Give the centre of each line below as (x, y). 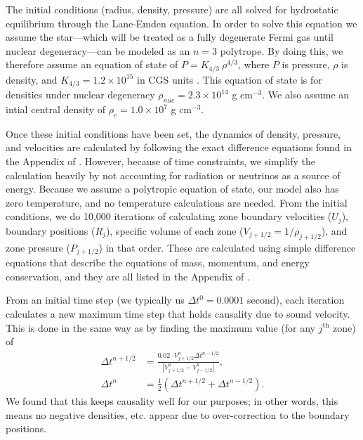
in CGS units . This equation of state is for (230, 79)
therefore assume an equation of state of (92, 64)
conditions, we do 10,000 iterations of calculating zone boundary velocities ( (169, 216)
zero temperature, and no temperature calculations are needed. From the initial (177, 202)
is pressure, (306, 64)
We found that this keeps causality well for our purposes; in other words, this (172, 400)
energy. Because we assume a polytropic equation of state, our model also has (172, 189)
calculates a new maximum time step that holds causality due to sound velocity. (178, 313)
